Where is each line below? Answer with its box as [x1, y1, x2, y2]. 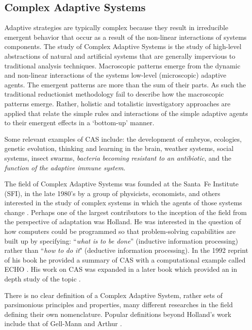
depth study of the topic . [4, 274, 81, 284]
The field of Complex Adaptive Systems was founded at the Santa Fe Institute [4, 179, 239, 189]
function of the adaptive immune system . [4, 162, 126, 172]
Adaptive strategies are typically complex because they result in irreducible [4, 22, 228, 33]
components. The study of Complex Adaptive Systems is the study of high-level [4, 41, 242, 51]
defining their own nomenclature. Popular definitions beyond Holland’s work [4, 309, 232, 319]
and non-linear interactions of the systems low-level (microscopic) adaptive [4, 70, 227, 80]
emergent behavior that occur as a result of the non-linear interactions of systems [4, 32, 247, 42]
